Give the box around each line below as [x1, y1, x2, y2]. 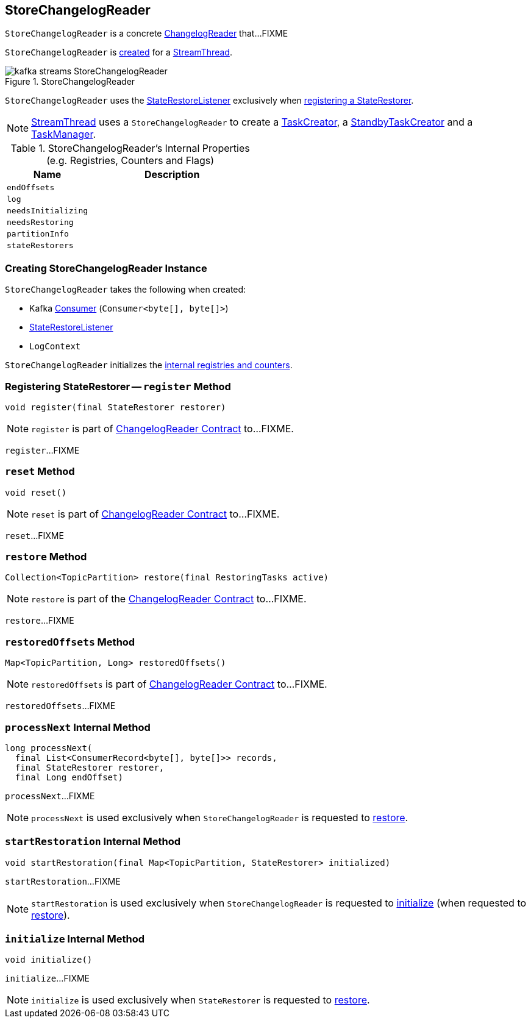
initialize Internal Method [5, 933, 145, 946]
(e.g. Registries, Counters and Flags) [46, 154, 215, 167]
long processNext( [5, 743, 93, 753]
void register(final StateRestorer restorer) [5, 402, 226, 412]
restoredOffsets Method [5, 635, 135, 648]
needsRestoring [7, 218, 74, 227]
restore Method [5, 551, 87, 563]
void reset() [5, 487, 67, 497]
